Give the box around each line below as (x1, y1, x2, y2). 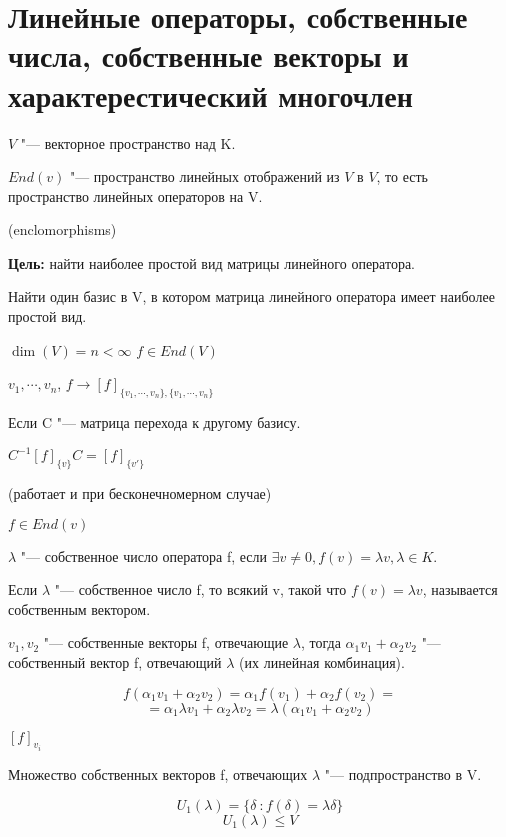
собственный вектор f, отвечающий (8, 651, 222, 672)
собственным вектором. (8, 598, 151, 619)
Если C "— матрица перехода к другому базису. (8, 412, 301, 433)
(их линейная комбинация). (239, 651, 405, 672)
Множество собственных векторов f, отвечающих (8, 763, 308, 784)
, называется (422, 579, 498, 600)
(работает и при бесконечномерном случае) (8, 482, 272, 503)
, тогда (301, 632, 341, 653)
